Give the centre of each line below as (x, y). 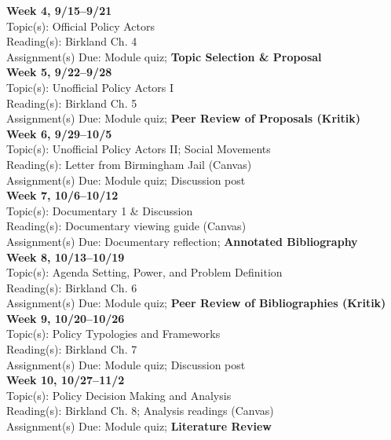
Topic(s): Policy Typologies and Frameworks (113, 334)
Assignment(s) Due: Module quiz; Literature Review (139, 426)
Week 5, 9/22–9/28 (59, 72)
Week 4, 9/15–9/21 (59, 10)
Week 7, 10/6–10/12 (62, 195)
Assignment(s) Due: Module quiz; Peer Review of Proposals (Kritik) (184, 118)
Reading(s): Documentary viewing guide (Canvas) (126, 226)
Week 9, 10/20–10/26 (66, 318)
